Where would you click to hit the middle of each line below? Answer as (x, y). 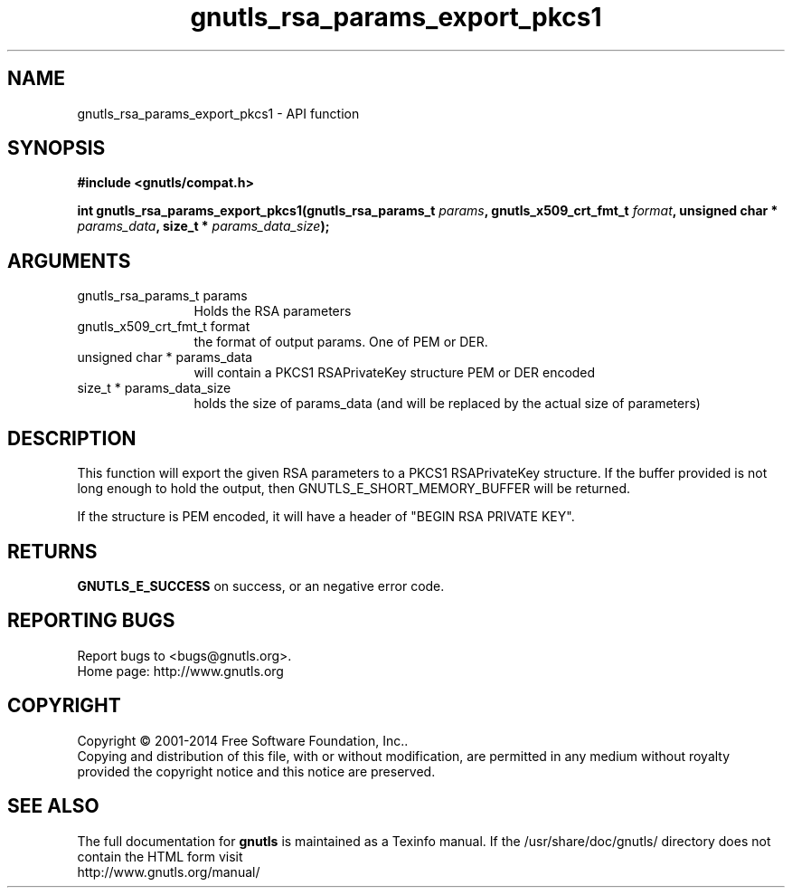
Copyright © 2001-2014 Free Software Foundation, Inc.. (243, 740)
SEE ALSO (53, 806)
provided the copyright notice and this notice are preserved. (256, 771)
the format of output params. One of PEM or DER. (341, 342)
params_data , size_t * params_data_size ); (203, 226)
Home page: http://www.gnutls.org (180, 671)
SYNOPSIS (57, 148)
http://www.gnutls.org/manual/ (169, 871)
